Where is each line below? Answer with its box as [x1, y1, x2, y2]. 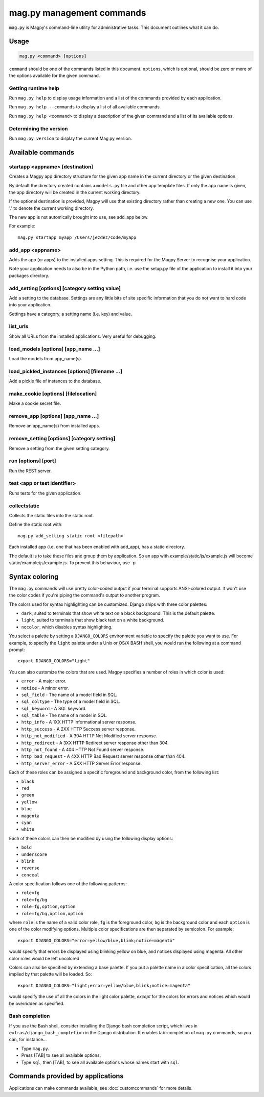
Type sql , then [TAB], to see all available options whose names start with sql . [21, 1059, 179, 1065]
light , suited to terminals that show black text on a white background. [21, 617, 165, 623]
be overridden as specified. [9, 1000, 65, 1006]
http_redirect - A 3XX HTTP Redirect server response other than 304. [21, 740, 169, 746]
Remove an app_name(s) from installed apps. [9, 423, 100, 429]
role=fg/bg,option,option [21, 911, 84, 916]
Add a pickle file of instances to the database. [9, 378, 102, 384]
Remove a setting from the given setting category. [9, 445, 110, 451]
